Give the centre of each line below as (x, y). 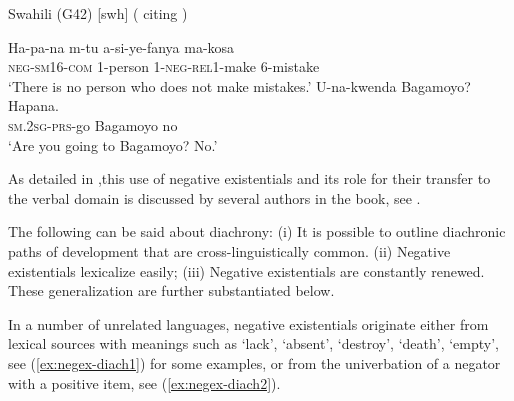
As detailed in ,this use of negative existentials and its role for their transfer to (249, 178)
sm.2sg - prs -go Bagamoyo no (93, 124)
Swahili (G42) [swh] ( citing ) (98, 13)
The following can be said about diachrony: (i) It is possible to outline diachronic (257, 231)
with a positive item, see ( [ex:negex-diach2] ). (144, 382)
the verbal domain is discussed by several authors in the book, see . (214, 197)
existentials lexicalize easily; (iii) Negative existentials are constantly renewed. (246, 270)
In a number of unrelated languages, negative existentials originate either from (248, 323)
